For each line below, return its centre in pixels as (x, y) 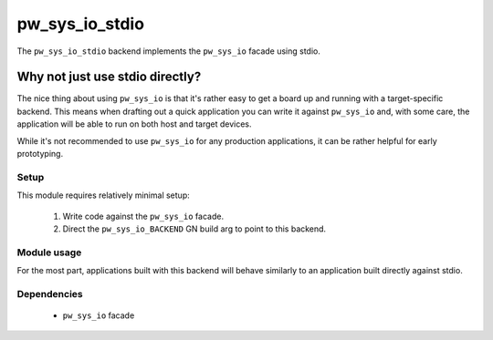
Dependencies (50, 294)
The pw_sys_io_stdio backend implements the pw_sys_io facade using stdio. (169, 51)
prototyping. (40, 154)
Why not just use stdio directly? (109, 77)
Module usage (49, 252)
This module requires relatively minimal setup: (104, 195)
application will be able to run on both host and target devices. (134, 124)
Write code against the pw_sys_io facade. (143, 216)
